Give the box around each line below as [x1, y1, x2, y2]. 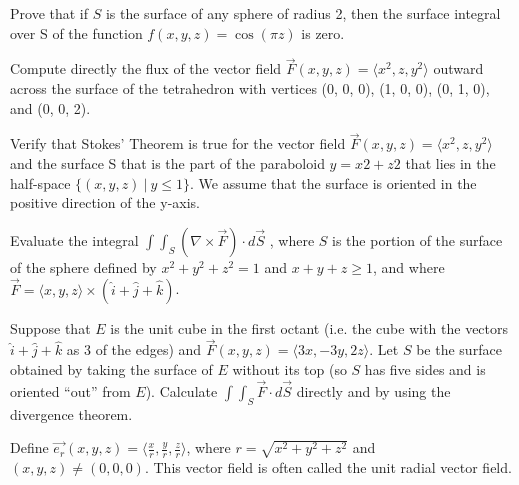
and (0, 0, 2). [10, 97, 91, 118]
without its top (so [232, 359, 347, 379]
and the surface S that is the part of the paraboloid [10, 153, 325, 173]
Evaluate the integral [10, 229, 139, 250]
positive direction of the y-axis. [10, 192, 200, 213]
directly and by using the [296, 380, 451, 401]
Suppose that [10, 317, 91, 338]
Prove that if [10, 3, 89, 23]
